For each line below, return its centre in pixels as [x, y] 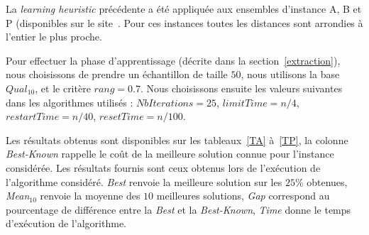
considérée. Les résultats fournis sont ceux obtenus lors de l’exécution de [163, 167]
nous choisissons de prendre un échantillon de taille [117, 74]
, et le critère [63, 88]
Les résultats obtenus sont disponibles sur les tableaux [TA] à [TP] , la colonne [177, 140]
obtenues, [327, 181]
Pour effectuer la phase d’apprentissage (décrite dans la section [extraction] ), [173, 60]
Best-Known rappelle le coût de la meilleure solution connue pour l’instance [170, 154]
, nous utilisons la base [290, 74]
